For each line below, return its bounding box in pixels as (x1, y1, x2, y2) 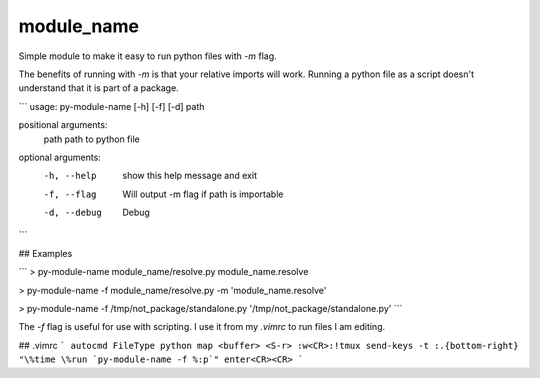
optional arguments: (18, 151, 102, 163)
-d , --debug (43, 207, 102, 219)
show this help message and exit (122, 170, 257, 182)
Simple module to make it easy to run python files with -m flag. (18, 50, 277, 62)
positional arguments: (18, 119, 108, 131)
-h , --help (43, 170, 97, 182)
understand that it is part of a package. (18, 82, 179, 94)
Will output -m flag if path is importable (122, 188, 284, 200)
